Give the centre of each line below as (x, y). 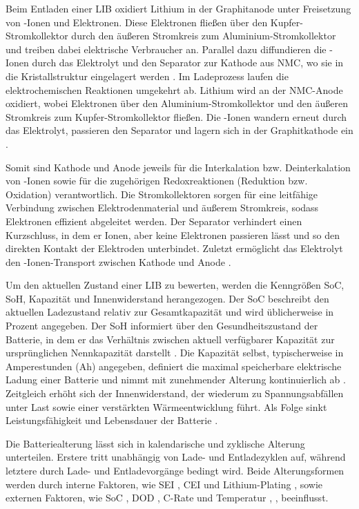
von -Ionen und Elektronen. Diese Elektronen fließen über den (137, 22)
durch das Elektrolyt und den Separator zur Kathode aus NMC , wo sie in (188, 63)
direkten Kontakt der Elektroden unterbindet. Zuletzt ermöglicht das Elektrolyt (174, 248)
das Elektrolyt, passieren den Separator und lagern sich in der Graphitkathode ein (179, 130)
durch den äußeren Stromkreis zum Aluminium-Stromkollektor (204, 36)
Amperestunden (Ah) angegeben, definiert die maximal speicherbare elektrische (174, 366)
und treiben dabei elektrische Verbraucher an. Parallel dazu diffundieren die (166, 49)
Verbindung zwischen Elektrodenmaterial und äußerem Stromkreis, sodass (162, 208)
